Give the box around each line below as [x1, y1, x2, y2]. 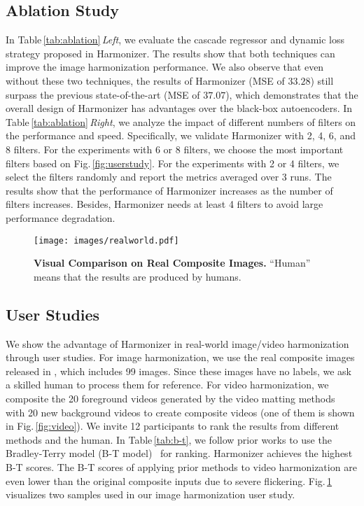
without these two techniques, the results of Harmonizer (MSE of [6, 73, 285, 87]
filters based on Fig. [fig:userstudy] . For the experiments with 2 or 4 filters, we [6, 155, 339, 170]
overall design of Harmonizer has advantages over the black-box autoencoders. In [6, 101, 353, 115]
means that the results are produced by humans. [34, 269, 241, 283]
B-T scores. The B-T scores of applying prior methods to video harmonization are [6, 459, 357, 474]
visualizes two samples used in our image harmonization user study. [6, 487, 295, 502]
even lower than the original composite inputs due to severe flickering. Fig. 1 [6, 473, 332, 488]
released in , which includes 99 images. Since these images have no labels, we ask [6, 363, 351, 378]
